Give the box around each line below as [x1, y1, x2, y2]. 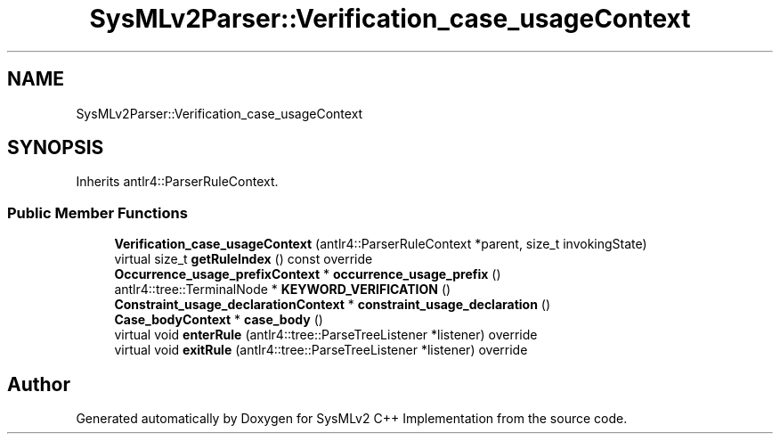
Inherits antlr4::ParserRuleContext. [76, 174, 279, 190]
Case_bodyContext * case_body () [114, 312, 323, 328]
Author [7, 372, 70, 396]
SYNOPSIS [7, 136, 104, 159]
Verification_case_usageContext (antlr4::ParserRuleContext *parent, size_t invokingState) [114, 236, 647, 252]
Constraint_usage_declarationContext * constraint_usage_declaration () [114, 297, 551, 313]
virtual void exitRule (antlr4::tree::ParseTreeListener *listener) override [114, 342, 528, 358]
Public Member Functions [7, 203, 188, 222]
